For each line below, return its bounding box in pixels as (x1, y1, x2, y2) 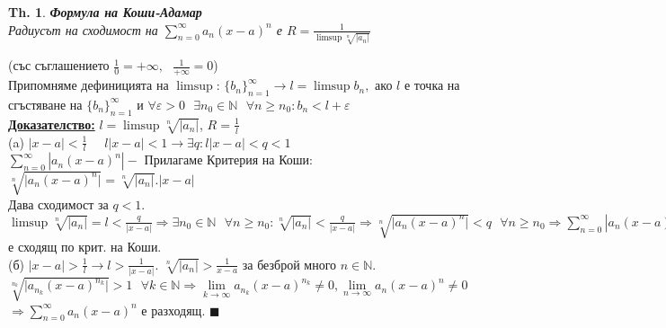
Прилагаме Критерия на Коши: (144, 150, 313, 169)
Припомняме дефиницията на (8, 75, 169, 94)
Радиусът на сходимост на (8, 20, 158, 39)
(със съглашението (8, 56, 110, 75)
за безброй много (242, 254, 337, 273)
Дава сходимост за (8, 194, 109, 213)
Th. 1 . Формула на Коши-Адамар (8, 3, 202, 21)
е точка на (404, 75, 460, 94)
